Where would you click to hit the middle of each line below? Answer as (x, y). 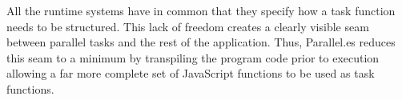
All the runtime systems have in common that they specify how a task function (201, 10)
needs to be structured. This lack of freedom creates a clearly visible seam (188, 26)
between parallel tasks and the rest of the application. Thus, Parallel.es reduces (201, 42)
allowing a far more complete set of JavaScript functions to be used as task (191, 73)
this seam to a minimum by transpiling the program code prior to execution (193, 57)
